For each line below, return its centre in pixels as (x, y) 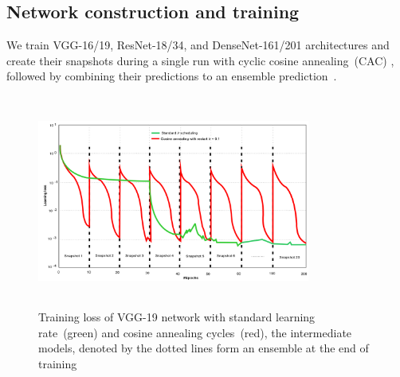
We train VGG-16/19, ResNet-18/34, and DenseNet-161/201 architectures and (198, 45)
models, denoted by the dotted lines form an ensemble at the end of (204, 348)
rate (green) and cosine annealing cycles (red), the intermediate (195, 332)
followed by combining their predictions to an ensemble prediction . (172, 76)
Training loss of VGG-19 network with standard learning (177, 317)
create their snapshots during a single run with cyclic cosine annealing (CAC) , (200, 60)
